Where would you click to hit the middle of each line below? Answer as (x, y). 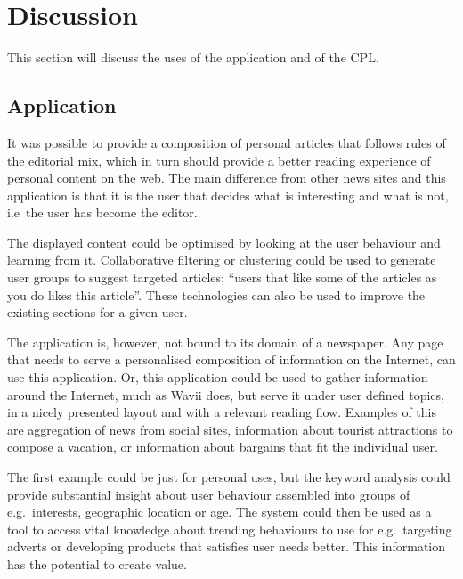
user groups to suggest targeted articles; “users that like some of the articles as (222, 277)
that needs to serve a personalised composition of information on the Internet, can (231, 359)
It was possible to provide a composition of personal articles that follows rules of (227, 142)
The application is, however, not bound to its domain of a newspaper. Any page (225, 342)
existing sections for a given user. (97, 312)
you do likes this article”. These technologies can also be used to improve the (216, 294)
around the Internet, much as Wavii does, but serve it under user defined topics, (226, 394)
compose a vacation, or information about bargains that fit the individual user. (223, 447)
